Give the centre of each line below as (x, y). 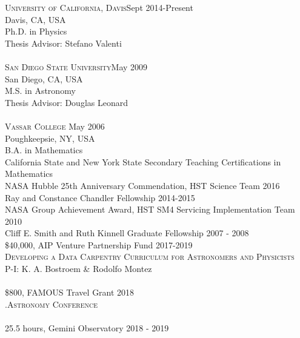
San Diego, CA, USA (44, 78)
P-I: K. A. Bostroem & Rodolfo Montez (78, 269)
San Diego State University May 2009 (76, 66)
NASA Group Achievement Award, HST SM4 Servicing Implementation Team (150, 209)
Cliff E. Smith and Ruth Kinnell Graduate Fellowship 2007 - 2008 (127, 233)
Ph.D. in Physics (36, 31)
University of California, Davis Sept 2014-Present (99, 7)
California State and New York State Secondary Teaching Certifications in (143, 161)
